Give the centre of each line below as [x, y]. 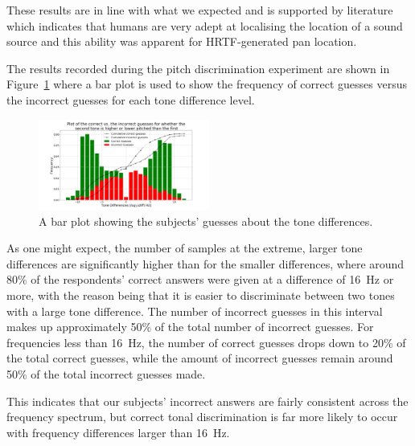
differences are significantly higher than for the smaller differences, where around [205, 263]
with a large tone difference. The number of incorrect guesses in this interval [195, 311]
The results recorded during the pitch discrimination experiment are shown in [198, 68]
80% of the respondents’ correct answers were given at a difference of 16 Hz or [200, 279]
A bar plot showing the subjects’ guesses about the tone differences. [206, 221]
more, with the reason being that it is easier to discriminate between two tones [201, 295]
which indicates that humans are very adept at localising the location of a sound [205, 25]
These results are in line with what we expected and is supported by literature [200, 10]
